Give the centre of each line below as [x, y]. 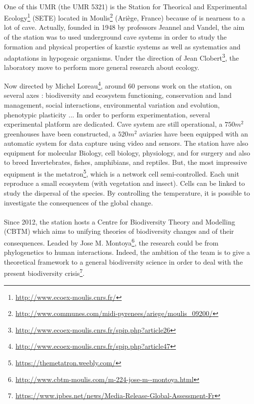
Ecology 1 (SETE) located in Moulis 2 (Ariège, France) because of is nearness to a [125, 17]
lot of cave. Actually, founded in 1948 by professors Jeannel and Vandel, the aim [124, 27]
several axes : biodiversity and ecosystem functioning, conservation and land [118, 95]
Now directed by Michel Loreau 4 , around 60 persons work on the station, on [118, 85]
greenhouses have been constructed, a [60, 133]
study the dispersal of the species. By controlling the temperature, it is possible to [127, 192]
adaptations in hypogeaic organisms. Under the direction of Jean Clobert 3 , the [121, 57]
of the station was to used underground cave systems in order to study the [116, 37]
